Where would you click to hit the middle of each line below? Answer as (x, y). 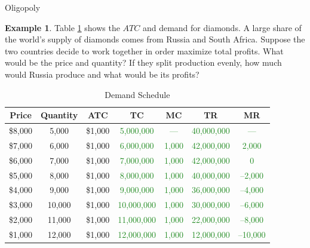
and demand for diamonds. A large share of (222, 27)
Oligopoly (23, 7)
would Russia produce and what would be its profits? (102, 74)
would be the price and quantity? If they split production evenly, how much (143, 62)
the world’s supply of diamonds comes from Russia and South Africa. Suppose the (155, 39)
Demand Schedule (137, 94)
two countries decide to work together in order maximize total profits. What (144, 50)
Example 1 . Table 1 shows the (62, 27)
